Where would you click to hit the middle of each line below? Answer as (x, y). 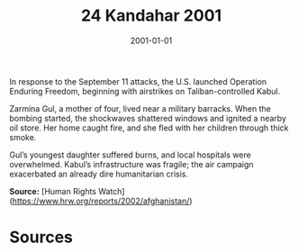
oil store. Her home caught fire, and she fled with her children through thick (149, 128)
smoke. (23, 137)
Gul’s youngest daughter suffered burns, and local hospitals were (131, 155)
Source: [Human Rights (53, 191)
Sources (41, 237)
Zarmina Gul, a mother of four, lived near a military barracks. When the (140, 108)
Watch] (112, 191)
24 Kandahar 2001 (151, 16)
